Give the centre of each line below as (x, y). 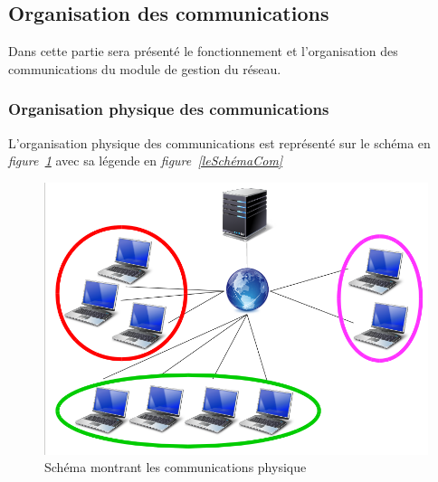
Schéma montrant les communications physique (176, 467)
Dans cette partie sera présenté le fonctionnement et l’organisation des (203, 51)
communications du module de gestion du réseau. (145, 68)
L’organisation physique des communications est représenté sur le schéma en (219, 142)
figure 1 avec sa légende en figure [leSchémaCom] (146, 161)
